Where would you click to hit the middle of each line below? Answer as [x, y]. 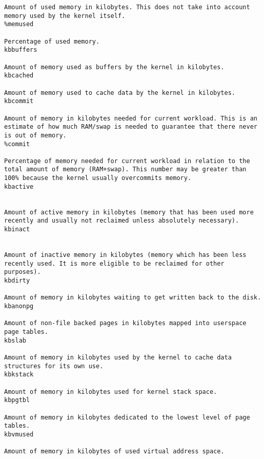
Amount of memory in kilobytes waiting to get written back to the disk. [133, 298]
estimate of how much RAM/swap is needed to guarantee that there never [131, 127]
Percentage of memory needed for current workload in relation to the [127, 161]
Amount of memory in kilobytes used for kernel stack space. [111, 392]
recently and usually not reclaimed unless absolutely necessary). [122, 221]
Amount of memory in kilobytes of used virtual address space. [114, 452]
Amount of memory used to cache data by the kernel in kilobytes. [120, 93]
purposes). [23, 272]
